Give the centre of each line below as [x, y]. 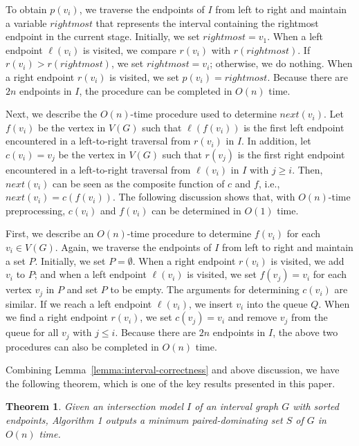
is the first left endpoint [294, 127]
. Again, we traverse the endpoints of [133, 247]
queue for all [32, 332]
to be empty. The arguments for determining [205, 289]
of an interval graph [237, 406]
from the [310, 317]
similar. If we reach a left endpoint [79, 303]
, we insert [211, 303]
